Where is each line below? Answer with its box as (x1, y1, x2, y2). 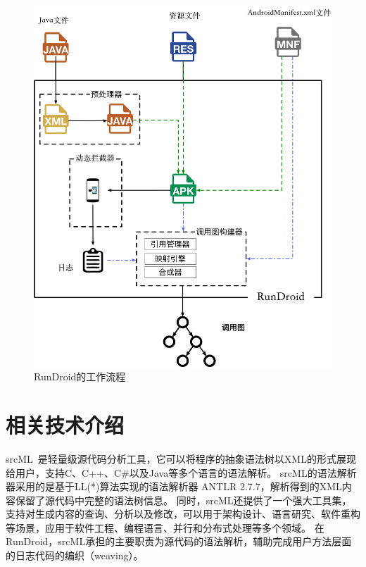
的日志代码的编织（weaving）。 (6, 548, 144, 563)
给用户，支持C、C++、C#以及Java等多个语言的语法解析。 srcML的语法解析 (6, 465, 357, 480)
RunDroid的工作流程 (34, 369, 126, 384)
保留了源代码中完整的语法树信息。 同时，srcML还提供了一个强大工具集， (15, 492, 352, 507)
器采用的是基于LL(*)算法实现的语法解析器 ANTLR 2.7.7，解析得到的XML (6, 479, 342, 494)
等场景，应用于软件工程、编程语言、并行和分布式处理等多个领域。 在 (6, 520, 324, 535)
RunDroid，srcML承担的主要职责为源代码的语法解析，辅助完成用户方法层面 (6, 534, 352, 549)
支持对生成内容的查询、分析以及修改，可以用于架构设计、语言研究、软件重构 (6, 506, 360, 521)
